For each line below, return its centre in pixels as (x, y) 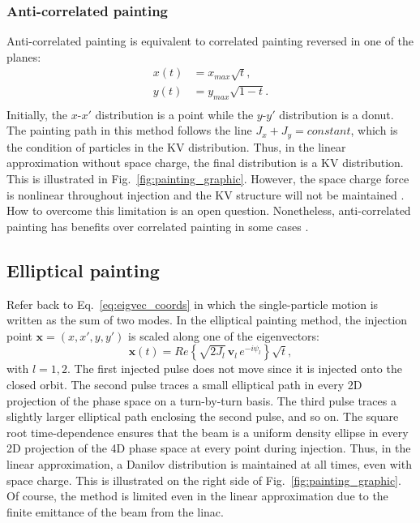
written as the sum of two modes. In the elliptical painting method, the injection (207, 320)
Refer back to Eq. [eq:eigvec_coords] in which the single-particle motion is (193, 304)
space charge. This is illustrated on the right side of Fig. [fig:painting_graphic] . (204, 480)
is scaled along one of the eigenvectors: (224, 335)
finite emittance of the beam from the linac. (115, 511)
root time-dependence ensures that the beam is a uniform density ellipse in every (208, 432)
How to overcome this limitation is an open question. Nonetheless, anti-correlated (209, 210)
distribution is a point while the (174, 114)
